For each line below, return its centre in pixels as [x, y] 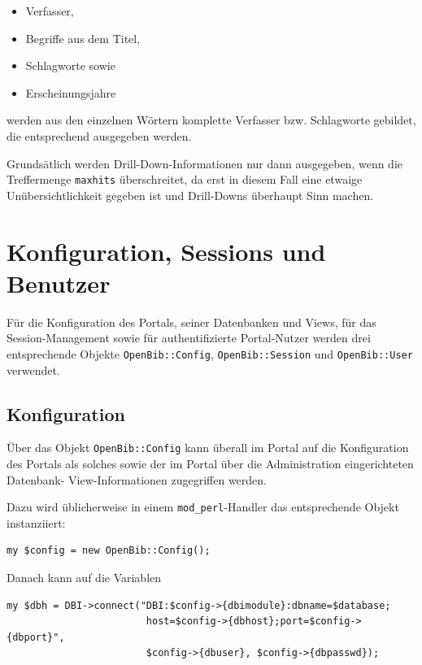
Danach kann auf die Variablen [84, 578]
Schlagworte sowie [70, 65]
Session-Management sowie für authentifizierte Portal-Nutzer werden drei [189, 338]
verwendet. [33, 369]
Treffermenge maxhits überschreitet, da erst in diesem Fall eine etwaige [185, 179]
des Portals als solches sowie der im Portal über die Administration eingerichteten [210, 464]
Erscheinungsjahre [71, 92]
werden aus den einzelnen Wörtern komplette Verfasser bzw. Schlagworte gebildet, [211, 120]
